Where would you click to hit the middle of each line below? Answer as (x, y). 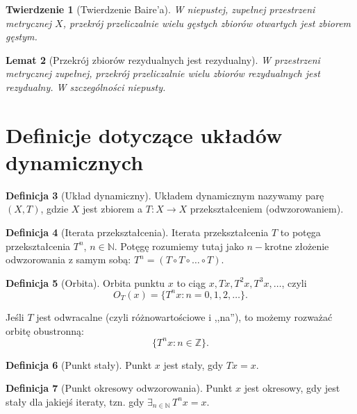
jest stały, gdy (193, 364)
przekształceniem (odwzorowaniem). (267, 209)
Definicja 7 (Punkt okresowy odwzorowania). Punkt (119, 388)
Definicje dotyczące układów (144, 134)
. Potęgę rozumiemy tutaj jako (179, 246)
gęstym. (22, 36)
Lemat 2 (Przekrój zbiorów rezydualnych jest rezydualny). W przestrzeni (163, 59)
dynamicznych (75, 162)
